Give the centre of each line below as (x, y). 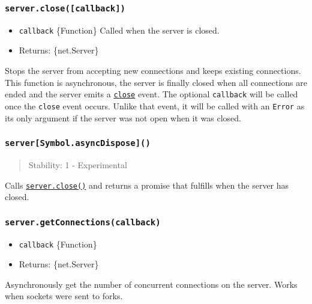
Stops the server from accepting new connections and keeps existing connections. (153, 71)
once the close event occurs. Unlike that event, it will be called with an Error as (155, 105)
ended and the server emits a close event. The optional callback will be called (151, 94)
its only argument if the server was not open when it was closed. (123, 117)
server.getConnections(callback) (83, 222)
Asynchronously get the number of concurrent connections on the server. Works (151, 284)
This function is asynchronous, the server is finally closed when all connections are (156, 82)
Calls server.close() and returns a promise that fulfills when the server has (147, 185)
